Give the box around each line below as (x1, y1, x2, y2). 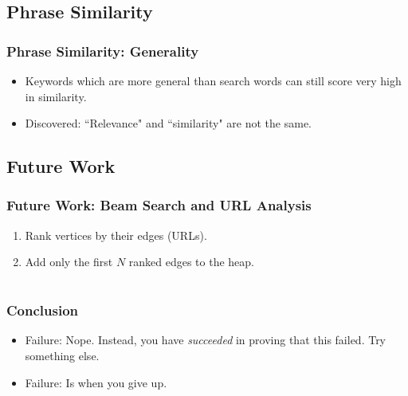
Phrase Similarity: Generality (6, 41, 199, 61)
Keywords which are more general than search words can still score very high (25, 73, 402, 88)
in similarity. (25, 88, 87, 104)
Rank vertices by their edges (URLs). (25, 226, 207, 243)
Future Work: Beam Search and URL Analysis (6, 195, 312, 215)
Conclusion (6, 300, 78, 320)
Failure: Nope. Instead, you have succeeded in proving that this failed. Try (25, 331, 386, 348)
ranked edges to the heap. (128, 253, 255, 270)
